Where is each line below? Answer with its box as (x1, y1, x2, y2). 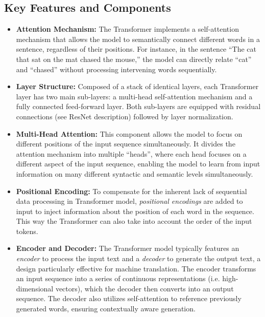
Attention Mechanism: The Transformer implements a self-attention (16, 24, 239, 34)
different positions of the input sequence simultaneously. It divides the (16, 138, 235, 149)
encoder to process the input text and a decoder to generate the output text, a (16, 253, 261, 264)
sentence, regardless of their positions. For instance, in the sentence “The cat (16, 44, 257, 54)
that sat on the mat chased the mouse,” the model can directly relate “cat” (16, 53, 252, 64)
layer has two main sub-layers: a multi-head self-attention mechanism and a (16, 91, 253, 101)
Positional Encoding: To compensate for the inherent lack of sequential (16, 185, 247, 196)
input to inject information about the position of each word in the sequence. (16, 205, 254, 216)
